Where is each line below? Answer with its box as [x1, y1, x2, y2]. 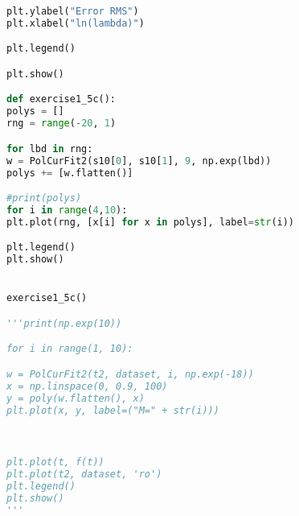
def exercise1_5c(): [6, 93, 117, 105]
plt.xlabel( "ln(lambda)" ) [6, 17, 145, 29]
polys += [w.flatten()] [6, 167, 133, 179]
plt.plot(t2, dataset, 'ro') [6, 469, 162, 481]
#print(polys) [6, 192, 82, 204]
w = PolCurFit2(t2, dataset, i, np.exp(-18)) [6, 368, 254, 380]
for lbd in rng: [6, 142, 93, 155]
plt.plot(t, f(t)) [6, 456, 104, 469]
